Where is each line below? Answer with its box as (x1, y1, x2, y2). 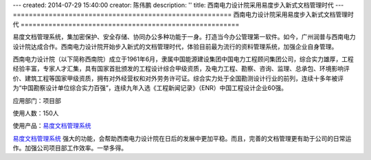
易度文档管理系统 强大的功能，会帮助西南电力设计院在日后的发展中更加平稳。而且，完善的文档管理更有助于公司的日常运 (12, 134, 352, 142)
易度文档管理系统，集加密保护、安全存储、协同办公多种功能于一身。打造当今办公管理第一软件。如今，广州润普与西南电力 (12, 33, 356, 41)
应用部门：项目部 (12, 96, 61, 104)
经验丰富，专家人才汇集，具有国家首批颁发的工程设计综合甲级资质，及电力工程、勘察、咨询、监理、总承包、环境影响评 (12, 65, 350, 73)
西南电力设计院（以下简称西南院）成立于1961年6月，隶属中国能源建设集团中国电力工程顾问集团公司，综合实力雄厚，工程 (12, 55, 354, 63)
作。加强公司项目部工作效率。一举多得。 (12, 144, 127, 152)
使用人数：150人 (12, 108, 59, 117)
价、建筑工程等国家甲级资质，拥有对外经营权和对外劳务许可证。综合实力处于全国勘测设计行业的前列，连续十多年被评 (12, 74, 344, 82)
